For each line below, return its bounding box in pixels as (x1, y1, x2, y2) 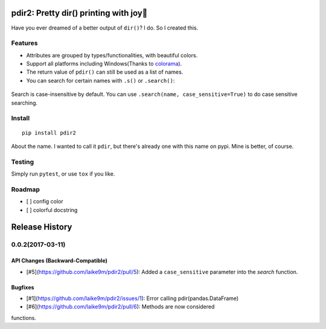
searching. (11, 99, 38, 106)
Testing (11, 158, 34, 166)
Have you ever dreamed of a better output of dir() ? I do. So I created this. (11, 24, 199, 31)
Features (11, 39, 38, 48)
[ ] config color (26, 198, 63, 205)
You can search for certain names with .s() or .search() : (26, 77, 175, 84)
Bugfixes (11, 284, 34, 291)
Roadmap (11, 185, 40, 193)
